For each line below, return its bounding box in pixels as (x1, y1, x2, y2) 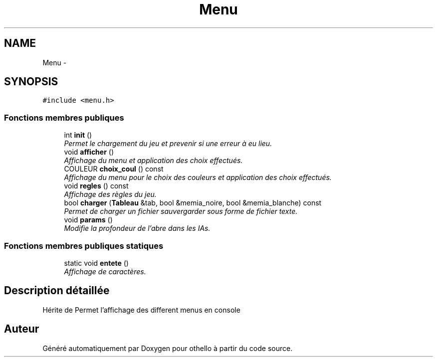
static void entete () (64, 258, 129, 267)
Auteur (4, 323, 39, 336)
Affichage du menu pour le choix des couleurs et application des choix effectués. (64, 173, 332, 182)
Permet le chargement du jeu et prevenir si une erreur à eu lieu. (64, 139, 272, 148)
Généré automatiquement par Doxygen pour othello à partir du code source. (42, 344, 293, 353)
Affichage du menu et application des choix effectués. (64, 156, 243, 165)
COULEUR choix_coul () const (64, 165, 164, 174)
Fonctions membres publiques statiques (4, 240, 164, 251)
